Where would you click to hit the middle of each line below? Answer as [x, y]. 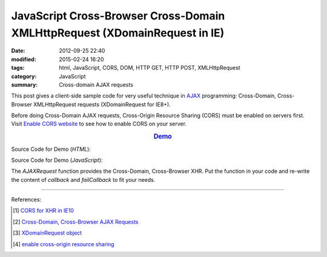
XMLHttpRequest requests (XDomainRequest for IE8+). [102, 104]
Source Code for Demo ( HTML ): [51, 149]
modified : [24, 59]
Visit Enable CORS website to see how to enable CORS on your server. [99, 124]
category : [24, 76]
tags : [18, 68]
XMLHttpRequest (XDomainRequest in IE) [118, 33]
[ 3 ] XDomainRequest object [48, 233]
